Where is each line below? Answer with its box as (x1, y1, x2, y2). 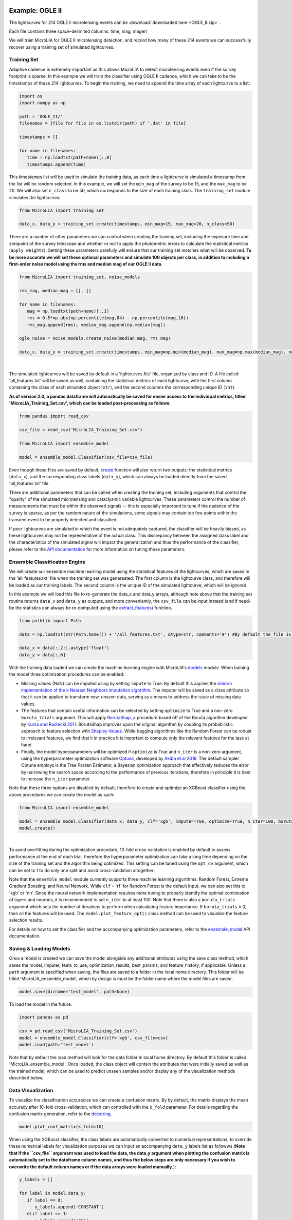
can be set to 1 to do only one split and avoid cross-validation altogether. (9, 867, 155, 873)
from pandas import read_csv (19, 413, 89, 419)
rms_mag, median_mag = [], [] (19, 288, 91, 293)
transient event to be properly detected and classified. (9, 517, 118, 523)
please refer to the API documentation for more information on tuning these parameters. (9, 546, 186, 552)
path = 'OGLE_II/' (19, 114, 63, 119)
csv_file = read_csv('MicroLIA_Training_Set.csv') (19, 427, 143, 432)
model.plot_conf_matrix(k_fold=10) (19, 1124, 104, 1129)
